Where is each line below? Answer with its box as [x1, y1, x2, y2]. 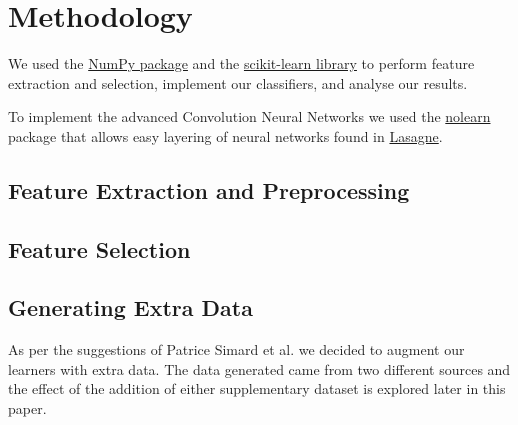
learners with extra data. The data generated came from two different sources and [8, 358, 511, 379]
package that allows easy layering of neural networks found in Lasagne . [8, 125, 443, 146]
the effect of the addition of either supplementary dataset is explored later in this [8, 378, 506, 399]
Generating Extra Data [8, 292, 253, 323]
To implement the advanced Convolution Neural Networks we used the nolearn [8, 106, 491, 127]
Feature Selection [8, 233, 191, 264]
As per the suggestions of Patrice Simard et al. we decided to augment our [8, 339, 465, 360]
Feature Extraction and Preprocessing [8, 174, 410, 205]
